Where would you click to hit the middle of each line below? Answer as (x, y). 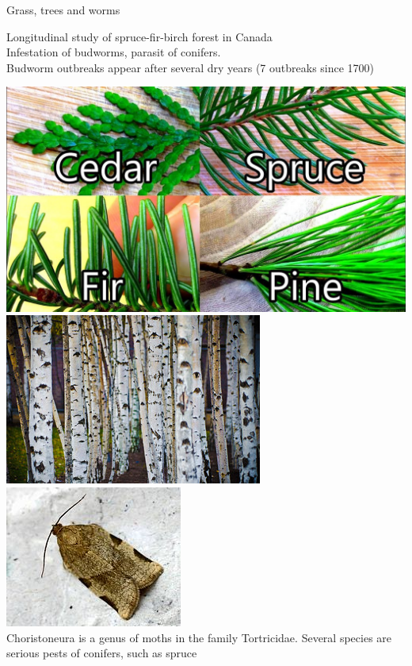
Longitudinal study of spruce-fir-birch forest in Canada (139, 36)
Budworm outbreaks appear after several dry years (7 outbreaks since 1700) (191, 67)
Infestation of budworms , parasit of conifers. (114, 52)
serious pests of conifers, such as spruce (102, 653)
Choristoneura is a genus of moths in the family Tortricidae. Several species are (199, 637)
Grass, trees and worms (63, 10)
